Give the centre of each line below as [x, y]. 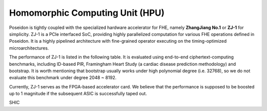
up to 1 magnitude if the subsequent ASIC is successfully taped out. [78, 94]
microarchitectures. [29, 48]
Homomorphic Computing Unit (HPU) [87, 13]
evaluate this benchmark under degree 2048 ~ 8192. [63, 78]
